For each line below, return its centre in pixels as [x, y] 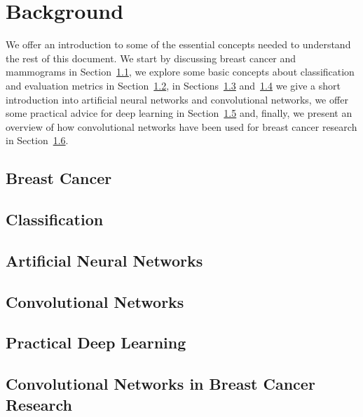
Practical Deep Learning [96, 342]
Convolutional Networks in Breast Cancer [160, 384]
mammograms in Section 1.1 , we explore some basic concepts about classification [180, 72]
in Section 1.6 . [37, 140]
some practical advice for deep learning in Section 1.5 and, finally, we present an [179, 113]
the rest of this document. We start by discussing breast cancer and [151, 58]
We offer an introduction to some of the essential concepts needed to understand [178, 44]
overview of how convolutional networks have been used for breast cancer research [181, 126]
